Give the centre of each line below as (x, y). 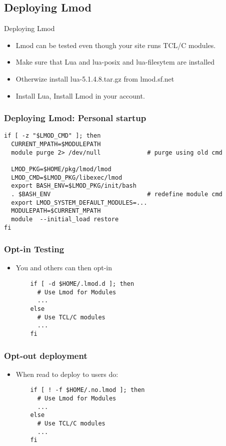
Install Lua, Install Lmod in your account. (80, 95)
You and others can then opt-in (64, 268)
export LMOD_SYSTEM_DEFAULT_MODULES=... (79, 202)
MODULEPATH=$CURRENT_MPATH (56, 211)
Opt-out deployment (46, 355)
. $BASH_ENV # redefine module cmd (117, 194)
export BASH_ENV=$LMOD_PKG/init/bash (74, 186)
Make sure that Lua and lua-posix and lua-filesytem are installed (115, 62)
